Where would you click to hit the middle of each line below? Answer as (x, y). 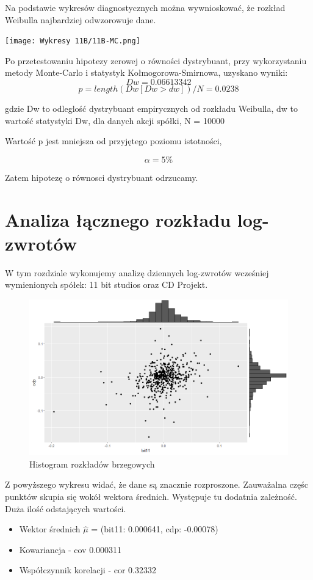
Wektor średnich (50, 529)
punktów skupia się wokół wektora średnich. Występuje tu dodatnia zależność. (151, 496)
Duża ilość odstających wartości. (66, 508)
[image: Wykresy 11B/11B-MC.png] (73, 41)
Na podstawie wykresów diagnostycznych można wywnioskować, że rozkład (145, 7)
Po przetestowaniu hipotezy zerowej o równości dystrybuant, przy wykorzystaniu (156, 60)
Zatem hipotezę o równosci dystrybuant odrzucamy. (102, 177)
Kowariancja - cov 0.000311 (70, 549)
